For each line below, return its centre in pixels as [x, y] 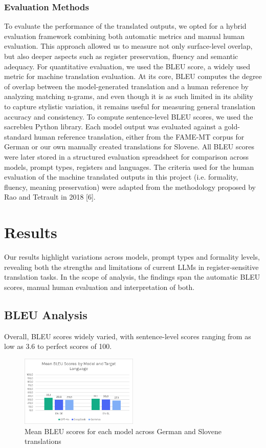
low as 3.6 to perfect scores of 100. [58, 346]
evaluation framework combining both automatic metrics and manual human [124, 36]
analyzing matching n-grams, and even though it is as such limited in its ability [129, 96]
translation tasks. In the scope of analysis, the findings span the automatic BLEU [132, 277]
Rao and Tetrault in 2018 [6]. [50, 197]
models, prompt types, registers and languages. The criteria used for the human [129, 167]
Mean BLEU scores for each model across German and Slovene [123, 431]
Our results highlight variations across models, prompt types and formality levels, [132, 257]
